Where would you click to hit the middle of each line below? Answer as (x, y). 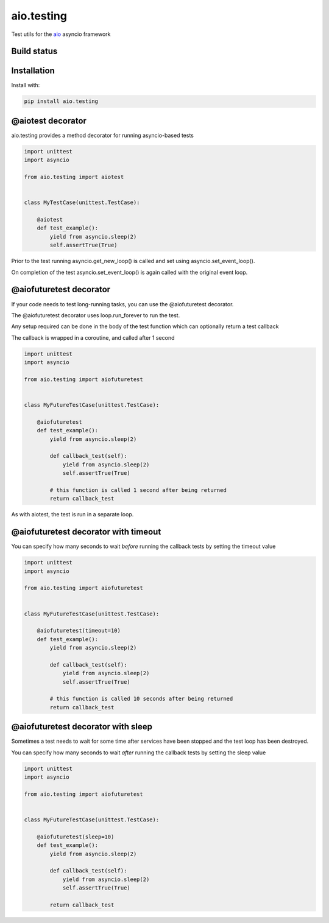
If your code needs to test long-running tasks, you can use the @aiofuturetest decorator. (122, 304)
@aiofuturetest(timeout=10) (79, 631)
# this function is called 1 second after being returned (138, 490)
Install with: (26, 85)
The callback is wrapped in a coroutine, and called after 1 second (93, 337)
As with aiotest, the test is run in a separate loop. (73, 514)
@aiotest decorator (49, 121)
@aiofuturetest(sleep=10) (76, 837)
